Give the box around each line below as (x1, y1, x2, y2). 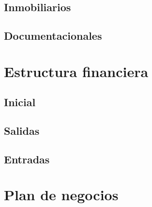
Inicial (4, 95, 36, 110)
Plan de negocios (4, 185, 119, 205)
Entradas (4, 151, 50, 166)
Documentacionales (4, 28, 102, 43)
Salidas (4, 123, 40, 138)
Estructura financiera (4, 61, 149, 81)
